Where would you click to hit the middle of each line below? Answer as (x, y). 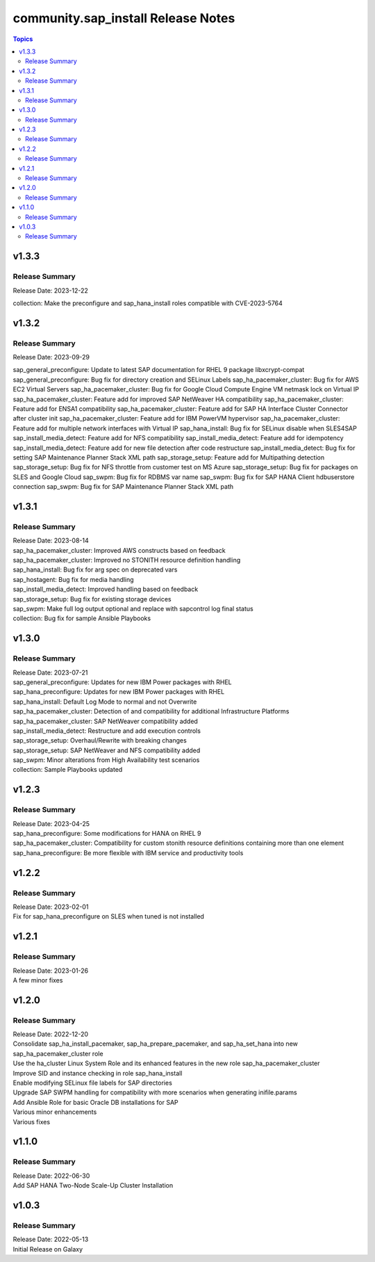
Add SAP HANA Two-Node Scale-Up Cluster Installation (93, 1186)
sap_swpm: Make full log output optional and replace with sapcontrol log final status (133, 609)
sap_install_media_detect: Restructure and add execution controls (107, 731)
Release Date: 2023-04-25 (51, 823)
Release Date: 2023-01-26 (51, 971)
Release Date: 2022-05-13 (51, 1239)
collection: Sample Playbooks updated (68, 770)
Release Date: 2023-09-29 (51, 357)
